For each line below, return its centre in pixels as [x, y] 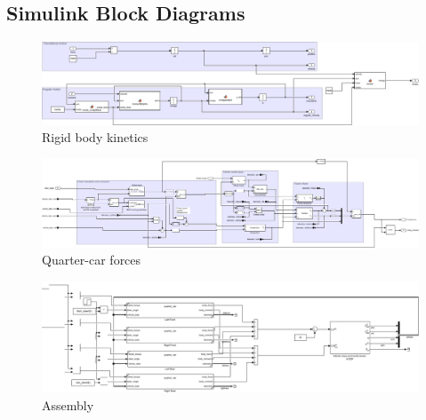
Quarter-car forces [92, 260]
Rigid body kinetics [95, 137]
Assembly [68, 404]
